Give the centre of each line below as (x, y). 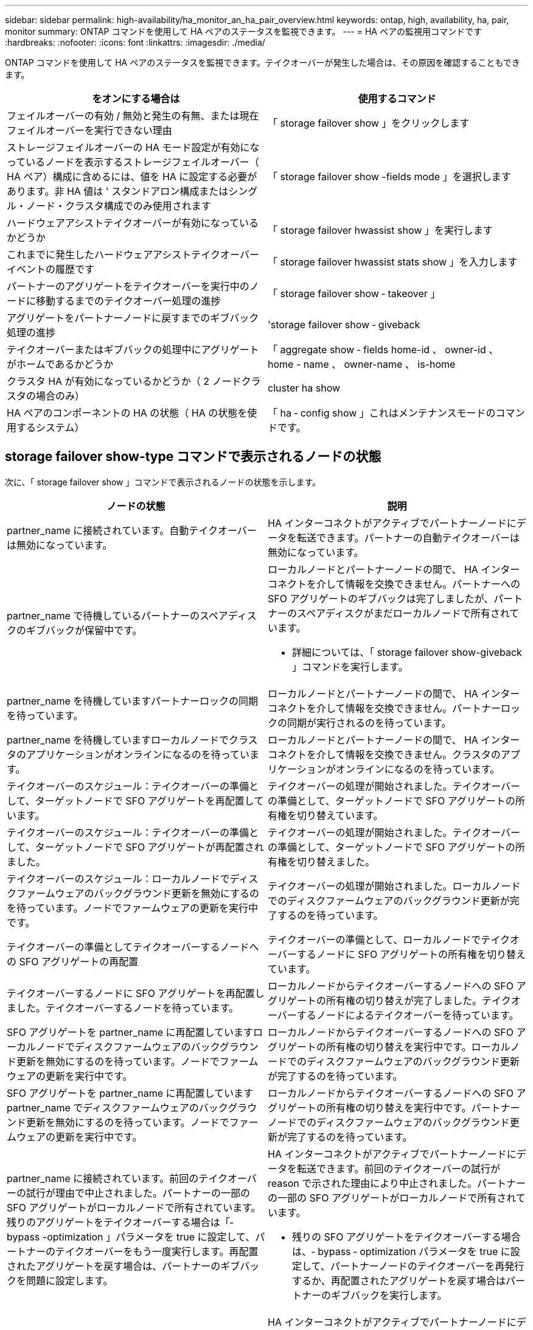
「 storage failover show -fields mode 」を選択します (389, 177)
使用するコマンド (397, 99)
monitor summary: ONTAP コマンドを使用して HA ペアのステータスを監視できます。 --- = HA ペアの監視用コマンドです (243, 31)
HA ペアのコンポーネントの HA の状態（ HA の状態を (127, 413)
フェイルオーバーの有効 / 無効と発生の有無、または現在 (133, 116)
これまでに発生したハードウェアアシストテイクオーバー (133, 255)
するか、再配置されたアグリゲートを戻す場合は (399, 1280)
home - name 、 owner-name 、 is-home (362, 364)
